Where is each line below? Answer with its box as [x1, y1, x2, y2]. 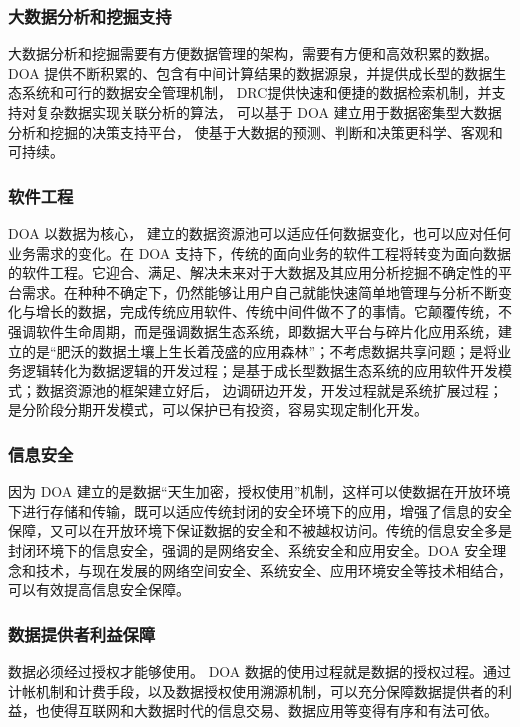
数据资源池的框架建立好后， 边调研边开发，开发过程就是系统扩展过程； [35, 379, 503, 400]
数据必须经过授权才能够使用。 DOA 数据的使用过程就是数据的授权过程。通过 [8, 660, 512, 681]
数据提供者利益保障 [8, 621, 156, 646]
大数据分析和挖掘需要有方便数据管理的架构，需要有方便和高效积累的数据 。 [8, 43, 498, 64]
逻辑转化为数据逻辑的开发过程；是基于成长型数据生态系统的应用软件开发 [21, 360, 498, 381]
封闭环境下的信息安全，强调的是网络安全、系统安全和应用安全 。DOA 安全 [8, 539, 493, 560]
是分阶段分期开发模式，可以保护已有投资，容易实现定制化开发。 [8, 399, 428, 420]
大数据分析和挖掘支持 [8, 3, 172, 28]
